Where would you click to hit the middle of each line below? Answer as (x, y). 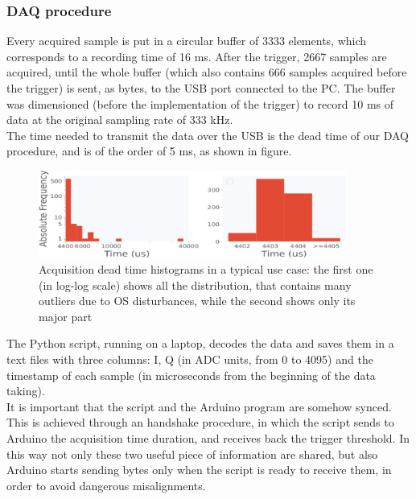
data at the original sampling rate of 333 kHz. (120, 120)
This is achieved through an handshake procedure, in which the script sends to (200, 422)
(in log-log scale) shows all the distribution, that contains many (195, 285)
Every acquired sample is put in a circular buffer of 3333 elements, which (187, 41)
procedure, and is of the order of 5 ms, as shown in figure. (149, 151)
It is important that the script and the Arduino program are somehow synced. (199, 406)
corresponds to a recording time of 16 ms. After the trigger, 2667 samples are (197, 56)
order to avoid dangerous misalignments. (106, 485)
